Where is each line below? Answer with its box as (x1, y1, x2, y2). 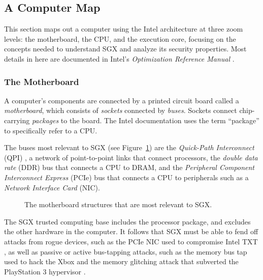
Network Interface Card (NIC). (4, 182, 100, 192)
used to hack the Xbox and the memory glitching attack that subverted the (4, 256, 239, 267)
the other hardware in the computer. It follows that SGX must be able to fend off (4, 226, 258, 237)
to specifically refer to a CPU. (4, 125, 97, 135)
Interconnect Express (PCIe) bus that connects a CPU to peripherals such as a (4, 172, 249, 182)
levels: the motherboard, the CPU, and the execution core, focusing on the (4, 33, 236, 44)
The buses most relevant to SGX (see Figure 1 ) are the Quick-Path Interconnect (4, 142, 254, 153)
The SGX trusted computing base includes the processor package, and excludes (4, 216, 251, 227)
